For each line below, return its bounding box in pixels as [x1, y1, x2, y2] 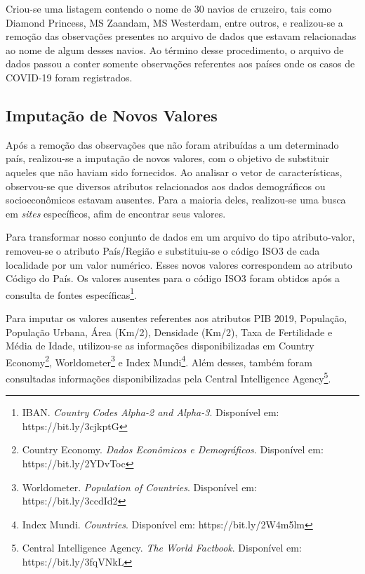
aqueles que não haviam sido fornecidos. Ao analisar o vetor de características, [6, 164, 343, 179]
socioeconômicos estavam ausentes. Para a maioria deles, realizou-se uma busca [6, 192, 346, 207]
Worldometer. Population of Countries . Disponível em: [22, 479, 257, 494]
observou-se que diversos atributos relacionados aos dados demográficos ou [6, 178, 326, 193]
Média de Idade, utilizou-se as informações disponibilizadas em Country [6, 338, 314, 353]
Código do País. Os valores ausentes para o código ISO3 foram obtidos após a [6, 271, 340, 286]
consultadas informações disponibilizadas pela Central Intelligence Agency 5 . [6, 368, 331, 385]
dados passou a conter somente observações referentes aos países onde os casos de [6, 56, 355, 71]
